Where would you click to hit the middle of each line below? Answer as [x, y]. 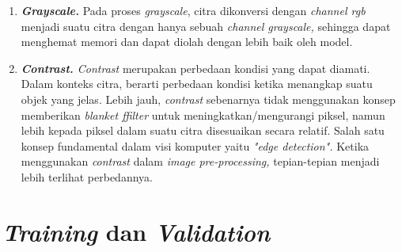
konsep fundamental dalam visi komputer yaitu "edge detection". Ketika [195, 145]
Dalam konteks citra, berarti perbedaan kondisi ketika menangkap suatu [197, 84]
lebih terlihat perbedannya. [87, 176]
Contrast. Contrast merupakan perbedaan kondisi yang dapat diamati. [195, 68]
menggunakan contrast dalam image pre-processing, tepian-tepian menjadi [200, 161]
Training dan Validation [137, 231]
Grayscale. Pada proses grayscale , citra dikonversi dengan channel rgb [193, 10]
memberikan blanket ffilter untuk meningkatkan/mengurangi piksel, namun [203, 115]
